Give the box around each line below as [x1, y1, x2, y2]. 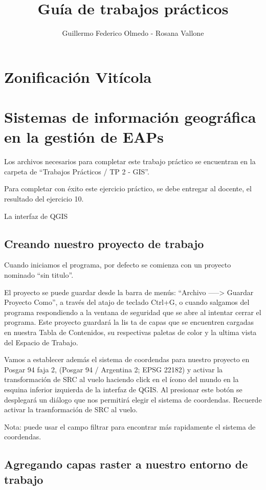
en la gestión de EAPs [4, 126, 164, 147]
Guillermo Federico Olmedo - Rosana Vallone [62, 28, 204, 38]
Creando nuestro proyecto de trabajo [4, 235, 204, 251]
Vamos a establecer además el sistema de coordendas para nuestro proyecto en [4, 354, 250, 365]
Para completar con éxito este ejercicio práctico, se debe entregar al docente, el [4, 183, 252, 194]
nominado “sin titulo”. [4, 269, 74, 280]
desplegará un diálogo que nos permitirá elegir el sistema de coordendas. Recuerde [4, 394, 262, 405]
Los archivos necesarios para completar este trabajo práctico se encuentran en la [4, 156, 256, 167]
